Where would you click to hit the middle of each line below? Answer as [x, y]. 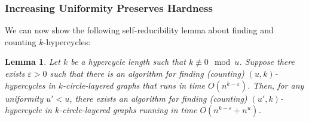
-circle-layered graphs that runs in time [134, 85]
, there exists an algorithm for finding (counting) [158, 98]
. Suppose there [267, 62]
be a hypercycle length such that [128, 62]
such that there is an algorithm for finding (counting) [147, 73]
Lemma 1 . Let [33, 62]
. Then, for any [276, 85]
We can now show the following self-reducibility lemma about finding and [139, 30]
